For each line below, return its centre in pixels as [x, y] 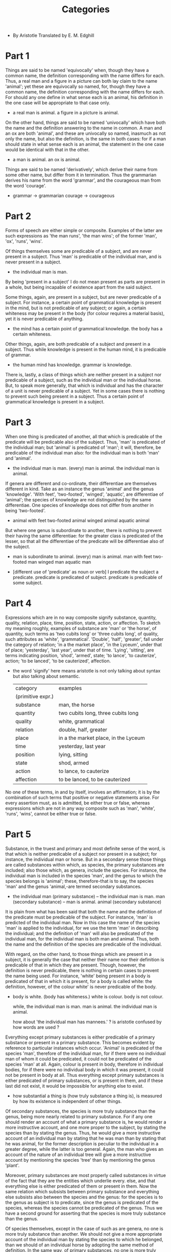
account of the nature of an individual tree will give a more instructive [78, 1154]
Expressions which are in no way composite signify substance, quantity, [81, 617]
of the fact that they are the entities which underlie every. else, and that [80, 1181]
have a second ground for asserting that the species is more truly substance [86, 1213]
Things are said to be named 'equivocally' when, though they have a [77, 70]
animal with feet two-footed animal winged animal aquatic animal [81, 520]
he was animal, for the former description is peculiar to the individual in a [82, 1143]
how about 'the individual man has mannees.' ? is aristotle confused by [87, 1022]
